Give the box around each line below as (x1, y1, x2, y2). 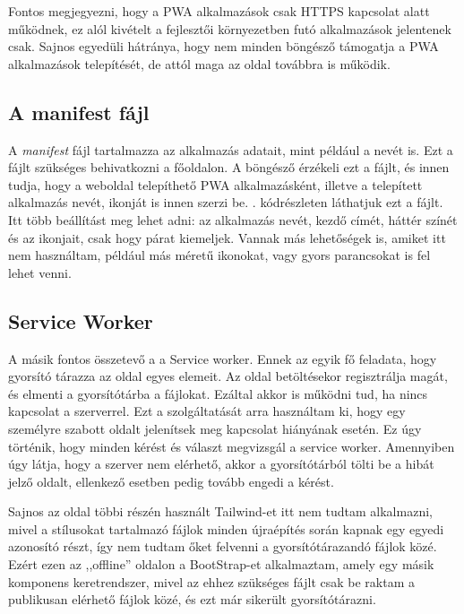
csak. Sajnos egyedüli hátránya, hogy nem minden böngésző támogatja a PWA (8, 37, 439, 56)
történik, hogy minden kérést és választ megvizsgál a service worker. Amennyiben (8, 437, 455, 455)
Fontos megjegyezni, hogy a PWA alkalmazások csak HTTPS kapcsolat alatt (8, 2, 430, 20)
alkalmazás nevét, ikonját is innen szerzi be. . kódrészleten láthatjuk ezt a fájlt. (8, 193, 443, 212)
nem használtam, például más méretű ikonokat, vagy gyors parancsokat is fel (8, 246, 431, 264)
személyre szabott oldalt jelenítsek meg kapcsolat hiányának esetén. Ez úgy (8, 419, 422, 437)
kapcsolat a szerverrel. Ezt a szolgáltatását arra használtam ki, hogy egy (8, 402, 406, 420)
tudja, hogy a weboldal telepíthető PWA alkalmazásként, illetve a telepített (8, 175, 423, 194)
